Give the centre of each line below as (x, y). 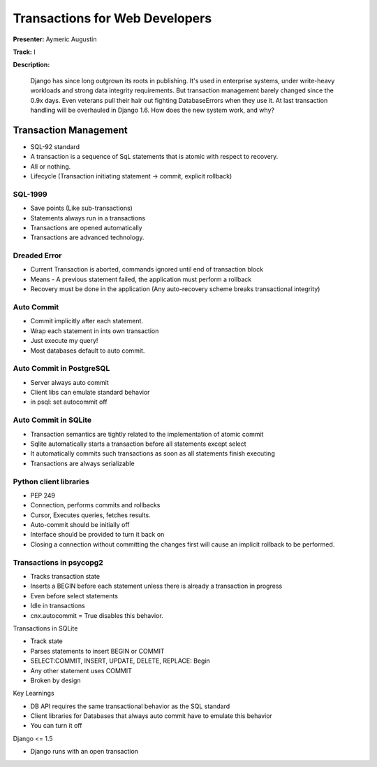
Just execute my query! (64, 341)
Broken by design (56, 680)
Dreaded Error (37, 255)
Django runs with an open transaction (84, 752)
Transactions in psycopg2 (58, 562)
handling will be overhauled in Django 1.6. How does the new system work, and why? (153, 110)
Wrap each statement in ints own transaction (95, 331)
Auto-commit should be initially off (80, 525)
